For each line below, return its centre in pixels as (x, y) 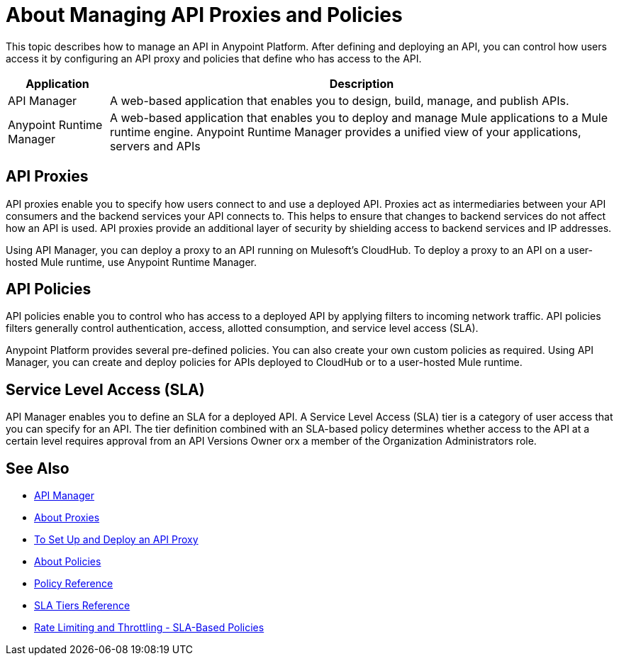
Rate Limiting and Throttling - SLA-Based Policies (149, 628)
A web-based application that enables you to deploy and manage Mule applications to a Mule (359, 117)
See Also (38, 468)
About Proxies (67, 518)
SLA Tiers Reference (82, 606)
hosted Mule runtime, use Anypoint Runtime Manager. (131, 262)
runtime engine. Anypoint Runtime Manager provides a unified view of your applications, (345, 132)
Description (362, 83)
